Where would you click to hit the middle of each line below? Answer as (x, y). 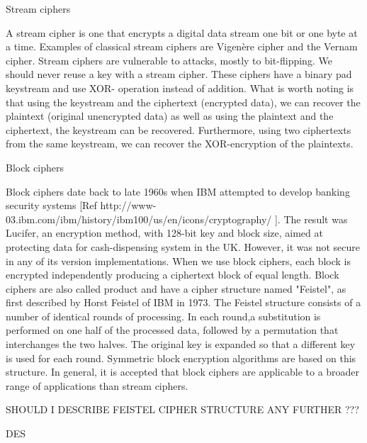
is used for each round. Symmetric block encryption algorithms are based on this (181, 358)
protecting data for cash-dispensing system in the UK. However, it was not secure (183, 246)
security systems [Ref (51, 205)
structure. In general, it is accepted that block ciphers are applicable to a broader (183, 372)
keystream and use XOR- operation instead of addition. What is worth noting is (180, 88)
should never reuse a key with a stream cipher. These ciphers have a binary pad (179, 74)
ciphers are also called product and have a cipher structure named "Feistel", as (176, 288)
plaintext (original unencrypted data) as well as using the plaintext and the (170, 116)
